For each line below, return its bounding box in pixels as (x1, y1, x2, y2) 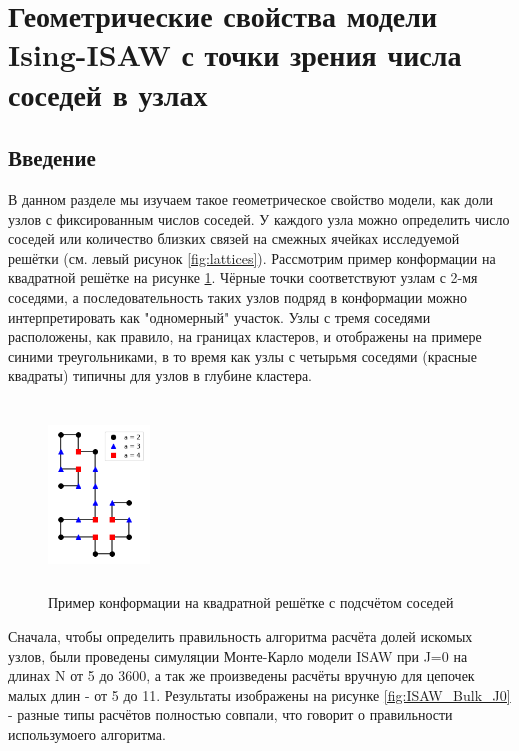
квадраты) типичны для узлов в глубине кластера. (8, 365, 312, 386)
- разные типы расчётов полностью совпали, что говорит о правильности (8, 704, 453, 725)
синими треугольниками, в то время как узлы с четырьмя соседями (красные (8, 345, 477, 366)
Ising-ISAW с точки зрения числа (8, 34, 462, 75)
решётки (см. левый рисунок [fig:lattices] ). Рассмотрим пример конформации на (8, 247, 496, 268)
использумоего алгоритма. (8, 724, 166, 745)
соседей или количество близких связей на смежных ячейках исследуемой (8, 228, 460, 249)
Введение (8, 142, 96, 173)
